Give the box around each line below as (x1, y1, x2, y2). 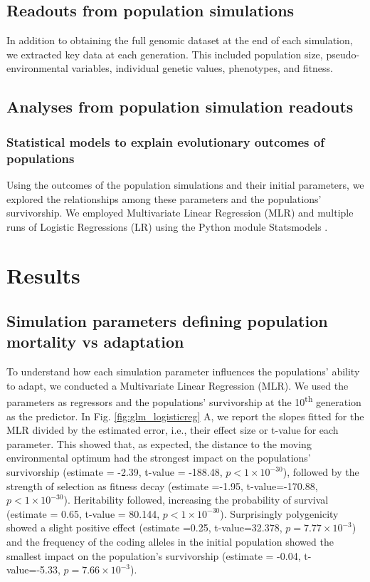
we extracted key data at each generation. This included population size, (6, 46, 323, 61)
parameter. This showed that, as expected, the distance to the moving (6, 436, 312, 451)
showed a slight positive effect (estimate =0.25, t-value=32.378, (6, 520, 282, 535)
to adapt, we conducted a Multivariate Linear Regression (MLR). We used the (6, 378, 349, 393)
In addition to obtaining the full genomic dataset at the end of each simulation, (6, 33, 353, 48)
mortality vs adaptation (6, 331, 184, 353)
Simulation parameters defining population (6, 310, 328, 332)
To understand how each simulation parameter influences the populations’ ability (6, 364, 360, 379)
